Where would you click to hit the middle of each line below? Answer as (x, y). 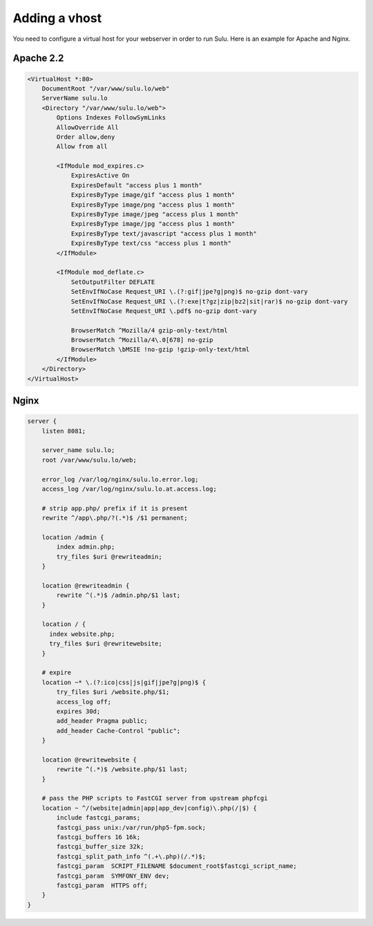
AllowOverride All (87, 127)
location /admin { (73, 537)
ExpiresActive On (100, 176)
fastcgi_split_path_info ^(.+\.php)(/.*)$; (131, 856)
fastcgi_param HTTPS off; (102, 886)
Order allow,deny (86, 137)
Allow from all (82, 147)
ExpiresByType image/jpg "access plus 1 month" (153, 224)
